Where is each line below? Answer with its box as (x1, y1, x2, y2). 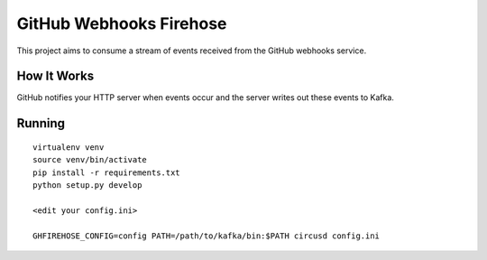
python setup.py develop (32, 181, 142, 190)
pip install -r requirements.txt (32, 167, 180, 178)
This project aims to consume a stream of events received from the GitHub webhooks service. (16, 45, 367, 56)
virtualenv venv (32, 142, 105, 153)
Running (16, 116, 66, 131)
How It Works (16, 69, 95, 84)
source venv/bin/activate (32, 154, 148, 165)
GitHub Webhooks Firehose (16, 14, 227, 33)
